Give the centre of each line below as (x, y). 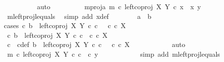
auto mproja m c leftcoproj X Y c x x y (119, 6)
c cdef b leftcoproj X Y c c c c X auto (96, 44)
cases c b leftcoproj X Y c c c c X (65, 25)
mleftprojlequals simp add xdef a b (79, 16)
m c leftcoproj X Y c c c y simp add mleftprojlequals (113, 54)
